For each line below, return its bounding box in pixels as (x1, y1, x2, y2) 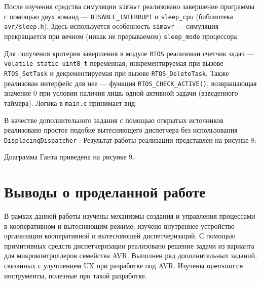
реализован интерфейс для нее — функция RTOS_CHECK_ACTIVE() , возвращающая (4, 77, 257, 88)
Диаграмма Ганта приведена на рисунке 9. (4, 151, 135, 162)
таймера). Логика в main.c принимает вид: (4, 97, 137, 108)
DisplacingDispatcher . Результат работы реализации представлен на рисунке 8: (4, 134, 256, 145)
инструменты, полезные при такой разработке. (4, 270, 147, 280)
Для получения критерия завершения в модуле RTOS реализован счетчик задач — (4, 48, 254, 58)
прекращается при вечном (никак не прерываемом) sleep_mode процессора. (4, 30, 239, 41)
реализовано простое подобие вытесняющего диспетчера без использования (4, 125, 238, 135)
